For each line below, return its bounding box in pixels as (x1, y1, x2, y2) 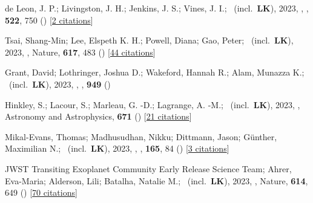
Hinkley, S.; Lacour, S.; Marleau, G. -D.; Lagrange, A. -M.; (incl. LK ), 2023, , (5, 98, 300, 111)
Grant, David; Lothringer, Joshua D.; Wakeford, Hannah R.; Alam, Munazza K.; (5, 66, 305, 79)
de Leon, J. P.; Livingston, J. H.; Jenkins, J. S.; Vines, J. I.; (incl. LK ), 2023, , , (5, 2, 309, 14)
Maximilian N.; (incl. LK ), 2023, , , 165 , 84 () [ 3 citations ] (5, 142, 229, 155)
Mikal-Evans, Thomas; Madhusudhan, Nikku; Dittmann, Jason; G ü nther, (5, 130, 277, 143)
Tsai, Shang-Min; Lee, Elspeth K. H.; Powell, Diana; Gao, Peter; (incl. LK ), (5, 34, 294, 47)
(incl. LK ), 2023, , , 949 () (8, 77, 111, 90)
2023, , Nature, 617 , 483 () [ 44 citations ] (5, 45, 156, 58)
